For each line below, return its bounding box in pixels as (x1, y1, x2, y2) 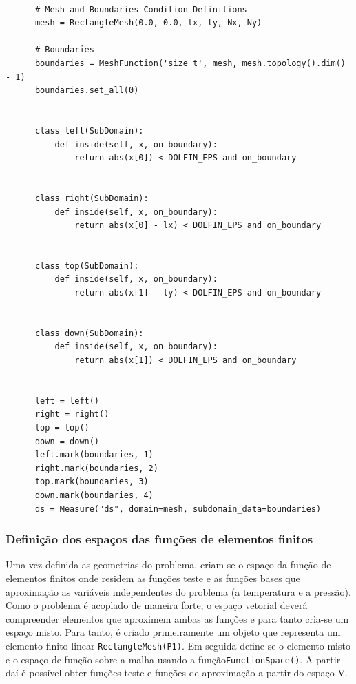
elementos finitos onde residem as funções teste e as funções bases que (6, 570, 300, 585)
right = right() (34, 409, 109, 419)
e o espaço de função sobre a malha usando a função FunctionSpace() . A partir (6, 652, 341, 666)
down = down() (34, 436, 100, 446)
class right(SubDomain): (34, 193, 149, 203)
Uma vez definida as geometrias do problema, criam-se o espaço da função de (6, 557, 331, 572)
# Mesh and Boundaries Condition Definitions (34, 4, 247, 14)
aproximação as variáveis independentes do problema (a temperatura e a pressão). (6, 584, 351, 599)
